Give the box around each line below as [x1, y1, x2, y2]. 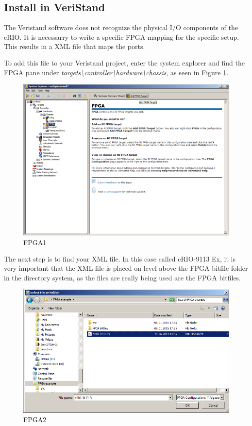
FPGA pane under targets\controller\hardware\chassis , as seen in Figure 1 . [4, 67, 229, 77]
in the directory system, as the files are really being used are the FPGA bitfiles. [4, 272, 241, 282]
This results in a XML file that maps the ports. [4, 41, 145, 51]
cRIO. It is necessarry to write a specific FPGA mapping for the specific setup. [4, 32, 239, 42]
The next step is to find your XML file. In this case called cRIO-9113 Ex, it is [4, 253, 235, 263]
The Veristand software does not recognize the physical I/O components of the [4, 22, 238, 33]
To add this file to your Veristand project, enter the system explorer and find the [4, 57, 245, 67]
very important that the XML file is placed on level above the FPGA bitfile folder [4, 263, 248, 273]
